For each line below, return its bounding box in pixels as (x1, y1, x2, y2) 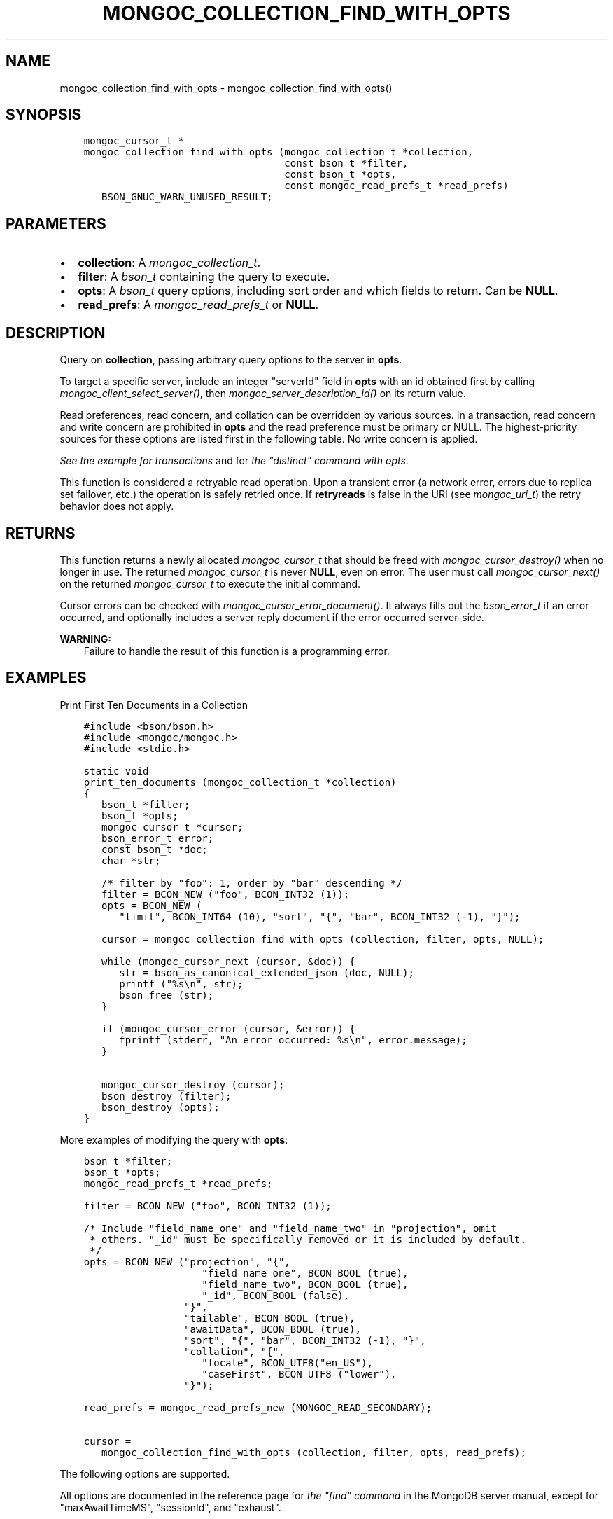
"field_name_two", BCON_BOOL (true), (202, 1278, 409, 1290)
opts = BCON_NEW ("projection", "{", (83, 1256, 290, 1268)
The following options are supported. (59, 1467, 230, 1480)
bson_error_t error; (101, 832, 214, 844)
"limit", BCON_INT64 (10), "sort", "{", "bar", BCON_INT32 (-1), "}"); (119, 910, 521, 922)
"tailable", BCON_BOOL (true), (184, 1312, 355, 1324)
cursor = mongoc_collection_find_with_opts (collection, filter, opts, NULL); (101, 933, 544, 945)
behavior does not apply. (59, 500, 174, 513)
